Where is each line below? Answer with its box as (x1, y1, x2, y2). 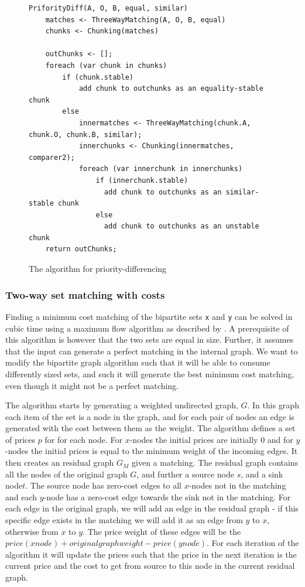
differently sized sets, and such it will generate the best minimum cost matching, (5, 367, 294, 380)
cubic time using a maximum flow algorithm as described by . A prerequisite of (5, 322, 289, 334)
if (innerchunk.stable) (95, 176, 189, 185)
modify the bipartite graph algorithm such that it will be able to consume (5, 356, 270, 368)
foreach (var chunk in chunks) (45, 61, 167, 70)
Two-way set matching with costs (5, 287, 165, 302)
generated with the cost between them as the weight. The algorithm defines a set (5, 422, 296, 434)
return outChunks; (45, 245, 117, 254)
